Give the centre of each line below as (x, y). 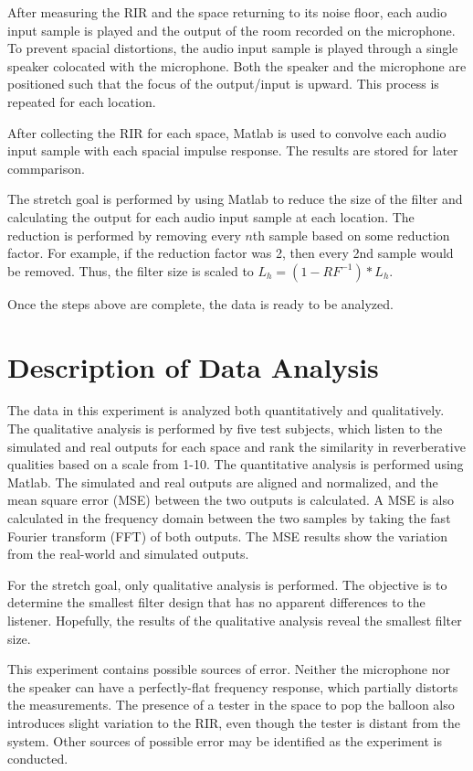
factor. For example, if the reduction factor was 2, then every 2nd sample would (231, 253)
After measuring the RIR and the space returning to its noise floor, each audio (227, 12)
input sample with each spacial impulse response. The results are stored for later (233, 150)
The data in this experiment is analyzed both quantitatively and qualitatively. (226, 410)
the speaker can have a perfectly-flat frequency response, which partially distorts (233, 686)
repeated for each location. (82, 101)
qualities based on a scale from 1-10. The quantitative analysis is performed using (236, 464)
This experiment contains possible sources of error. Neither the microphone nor (229, 669)
